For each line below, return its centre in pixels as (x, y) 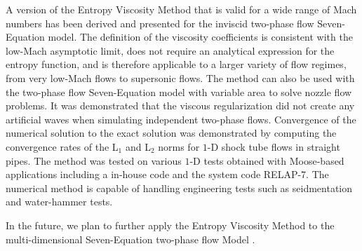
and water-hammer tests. (59, 202)
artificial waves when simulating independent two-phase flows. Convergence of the (181, 119)
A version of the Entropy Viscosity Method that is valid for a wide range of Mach (181, 9)
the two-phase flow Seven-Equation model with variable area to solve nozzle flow (179, 91)
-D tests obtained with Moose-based (267, 160)
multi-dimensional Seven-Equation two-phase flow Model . (130, 239)
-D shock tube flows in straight (274, 146)
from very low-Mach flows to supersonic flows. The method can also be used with (180, 77)
